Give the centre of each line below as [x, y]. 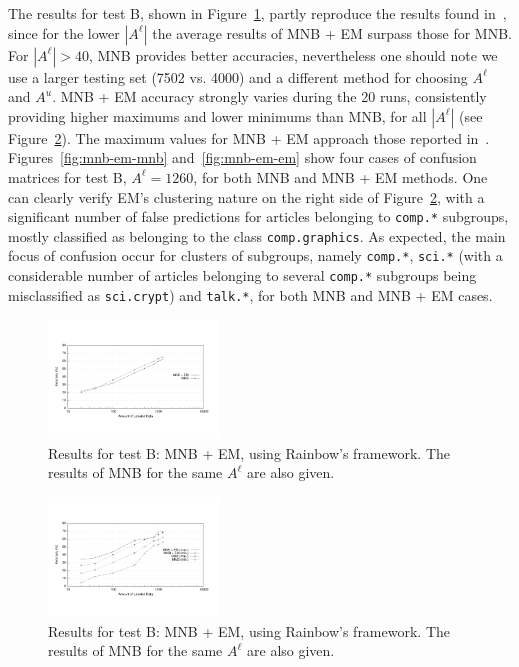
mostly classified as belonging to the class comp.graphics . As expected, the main [257, 235]
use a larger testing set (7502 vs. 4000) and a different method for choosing [238, 76]
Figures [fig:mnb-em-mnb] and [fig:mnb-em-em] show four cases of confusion [242, 157]
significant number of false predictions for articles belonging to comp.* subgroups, [258, 216]
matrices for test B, [67, 176]
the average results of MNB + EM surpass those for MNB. [332, 32]
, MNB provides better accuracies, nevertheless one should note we [293, 54]
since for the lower [64, 32]
